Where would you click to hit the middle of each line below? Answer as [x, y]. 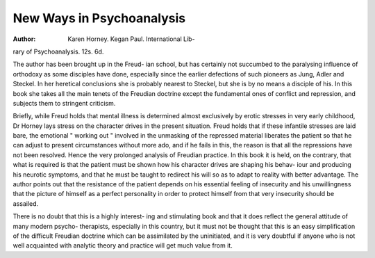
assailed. [26, 203]
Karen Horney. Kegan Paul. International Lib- [131, 39]
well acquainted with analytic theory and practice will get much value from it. [123, 245]
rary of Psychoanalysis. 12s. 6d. [58, 51]
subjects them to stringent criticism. [64, 103]
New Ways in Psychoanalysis [99, 18]
